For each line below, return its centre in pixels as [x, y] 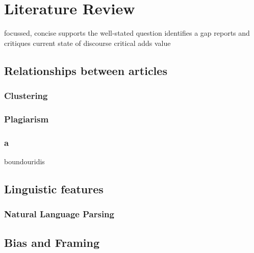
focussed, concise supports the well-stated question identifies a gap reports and [127, 33]
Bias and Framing [52, 242]
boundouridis [24, 161]
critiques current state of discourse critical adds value [87, 43]
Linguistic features [54, 188]
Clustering [26, 96]
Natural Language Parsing [59, 214]
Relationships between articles [86, 70]
